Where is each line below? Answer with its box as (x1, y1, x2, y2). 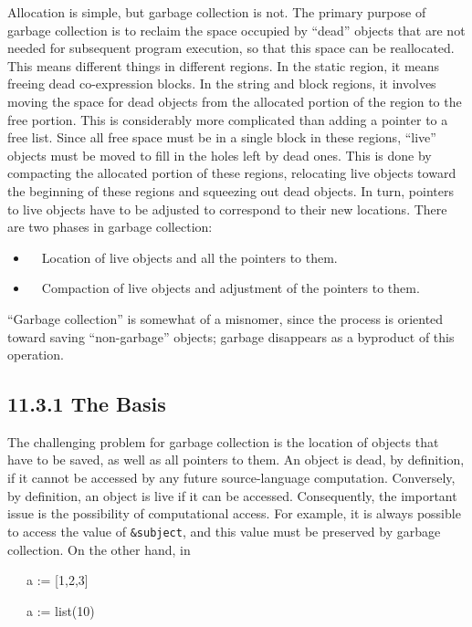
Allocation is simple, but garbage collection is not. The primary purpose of (7, 3, 426, 21)
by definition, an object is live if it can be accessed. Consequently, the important (7, 486, 457, 505)
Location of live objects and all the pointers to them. (41, 247, 338, 266)
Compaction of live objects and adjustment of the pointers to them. (41, 278, 420, 298)
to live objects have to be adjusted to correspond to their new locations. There (7, 199, 447, 218)
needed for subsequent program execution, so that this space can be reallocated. (7, 38, 455, 57)
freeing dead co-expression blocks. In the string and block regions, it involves (7, 74, 436, 93)
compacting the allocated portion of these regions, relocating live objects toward (7, 163, 456, 183)
